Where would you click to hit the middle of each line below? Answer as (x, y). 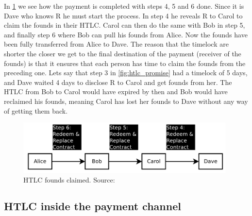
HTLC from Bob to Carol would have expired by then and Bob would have (116, 91)
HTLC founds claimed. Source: (69, 179)
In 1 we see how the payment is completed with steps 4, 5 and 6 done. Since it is (124, 6)
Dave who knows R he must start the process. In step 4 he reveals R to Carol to (123, 15)
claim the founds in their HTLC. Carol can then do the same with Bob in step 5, (125, 25)
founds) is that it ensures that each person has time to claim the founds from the (125, 63)
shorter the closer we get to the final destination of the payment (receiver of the (123, 53)
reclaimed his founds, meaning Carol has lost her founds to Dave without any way (126, 101)
